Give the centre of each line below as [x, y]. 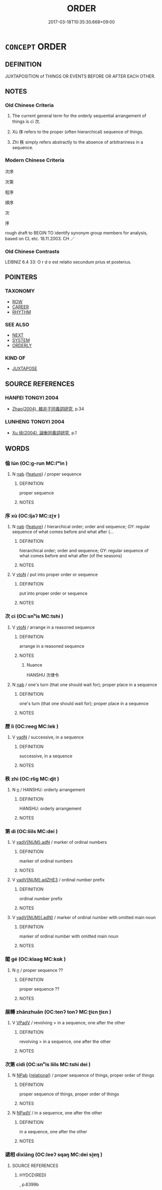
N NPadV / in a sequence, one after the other [57, 1113]
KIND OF [15, 358]
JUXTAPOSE [24, 369]
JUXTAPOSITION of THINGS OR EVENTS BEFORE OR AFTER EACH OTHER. [80, 76]
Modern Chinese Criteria [35, 160]
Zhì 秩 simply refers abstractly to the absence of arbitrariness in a [78, 142]
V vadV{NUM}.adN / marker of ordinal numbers [59, 842]
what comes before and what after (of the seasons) [71, 556]
